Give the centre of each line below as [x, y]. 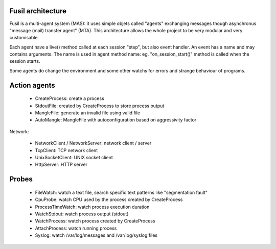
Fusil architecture [38, 11]
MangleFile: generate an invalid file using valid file [88, 113]
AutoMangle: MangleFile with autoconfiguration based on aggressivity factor [116, 120]
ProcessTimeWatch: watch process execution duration [92, 207]
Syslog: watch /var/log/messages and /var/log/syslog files [96, 235]
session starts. [25, 61]
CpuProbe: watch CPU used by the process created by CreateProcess [109, 200]
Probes [21, 179]
